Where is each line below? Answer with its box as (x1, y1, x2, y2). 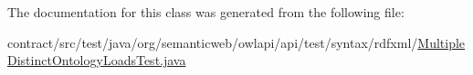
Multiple (417, 33, 466, 52)
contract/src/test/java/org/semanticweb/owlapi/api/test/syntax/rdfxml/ (7, 33, 418, 52)
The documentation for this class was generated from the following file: (7, 3, 405, 21)
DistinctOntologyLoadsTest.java (7, 51, 186, 70)
